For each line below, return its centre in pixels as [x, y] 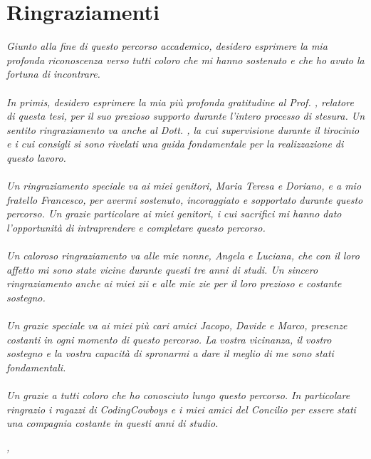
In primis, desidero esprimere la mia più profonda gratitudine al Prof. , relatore [180, 102]
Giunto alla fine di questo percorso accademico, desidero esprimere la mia [167, 46]
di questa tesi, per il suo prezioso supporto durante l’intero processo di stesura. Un [186, 116]
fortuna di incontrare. [53, 74]
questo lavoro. [36, 157]
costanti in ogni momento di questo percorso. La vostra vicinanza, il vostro [169, 339]
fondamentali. [36, 367]
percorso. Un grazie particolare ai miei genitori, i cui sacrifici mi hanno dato [174, 213]
